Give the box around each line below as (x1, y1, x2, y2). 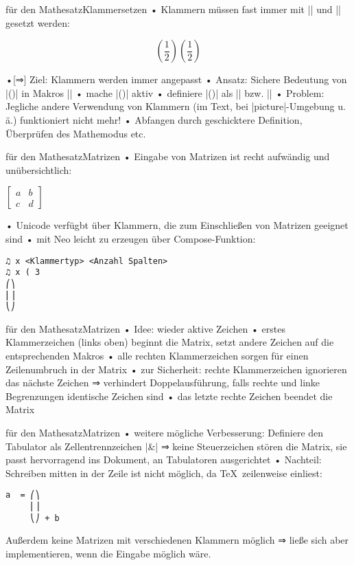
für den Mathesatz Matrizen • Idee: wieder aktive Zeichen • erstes (5, 321, 285, 335)
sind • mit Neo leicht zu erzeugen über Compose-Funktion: (5, 231, 256, 245)
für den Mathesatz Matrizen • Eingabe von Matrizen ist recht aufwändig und (5, 149, 330, 164)
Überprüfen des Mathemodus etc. (5, 126, 146, 140)
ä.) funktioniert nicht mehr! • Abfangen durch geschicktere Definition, (5, 112, 303, 126)
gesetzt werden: (5, 15, 70, 30)
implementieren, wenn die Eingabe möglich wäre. (5, 546, 211, 560)
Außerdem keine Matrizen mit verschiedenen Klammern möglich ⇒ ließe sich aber (5, 533, 349, 547)
